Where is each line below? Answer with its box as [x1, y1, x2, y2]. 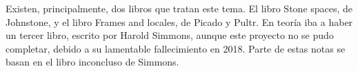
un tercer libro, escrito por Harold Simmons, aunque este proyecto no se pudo [6, 28, 334, 42]
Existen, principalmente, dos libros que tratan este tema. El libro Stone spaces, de [6, 1, 353, 15]
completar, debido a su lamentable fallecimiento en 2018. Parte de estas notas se [6, 41, 346, 55]
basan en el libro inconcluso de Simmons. [6, 55, 179, 69]
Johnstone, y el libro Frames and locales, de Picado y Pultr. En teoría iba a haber [6, 14, 353, 29]
